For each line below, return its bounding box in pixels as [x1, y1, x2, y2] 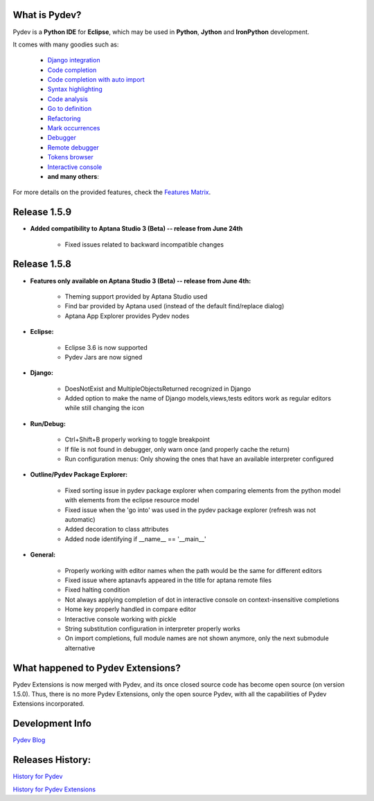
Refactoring [47, 114, 81, 123]
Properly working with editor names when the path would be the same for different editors [64, 566, 322, 574]
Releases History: [12, 754, 91, 766]
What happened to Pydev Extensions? [12, 662, 181, 674]
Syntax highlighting [47, 85, 103, 94]
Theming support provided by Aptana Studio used [64, 292, 208, 301]
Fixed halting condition [64, 586, 130, 594]
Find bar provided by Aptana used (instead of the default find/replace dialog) [64, 302, 285, 310]
